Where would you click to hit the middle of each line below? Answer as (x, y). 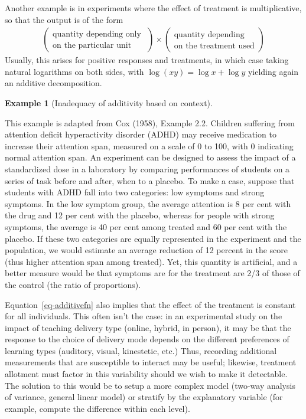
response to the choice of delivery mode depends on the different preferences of (147, 339)
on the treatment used (214, 46)
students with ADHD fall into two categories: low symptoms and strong (135, 192)
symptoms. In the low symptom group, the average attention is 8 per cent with (148, 203)
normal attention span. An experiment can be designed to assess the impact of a (150, 157)
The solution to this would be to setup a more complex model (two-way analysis (150, 385)
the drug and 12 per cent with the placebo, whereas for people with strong (140, 215)
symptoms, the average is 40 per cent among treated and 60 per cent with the (146, 226)
